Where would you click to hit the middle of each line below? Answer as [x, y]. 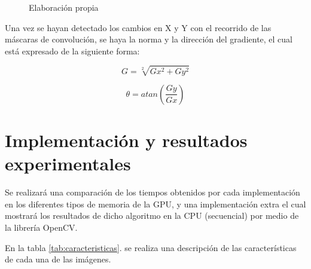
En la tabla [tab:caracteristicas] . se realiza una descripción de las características [151, 247]
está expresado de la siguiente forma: [72, 51]
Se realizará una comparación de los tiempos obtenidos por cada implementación [153, 192]
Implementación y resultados [126, 140]
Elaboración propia [64, 7]
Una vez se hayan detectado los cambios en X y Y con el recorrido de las [138, 27]
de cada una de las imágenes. [58, 259]
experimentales [68, 163]
